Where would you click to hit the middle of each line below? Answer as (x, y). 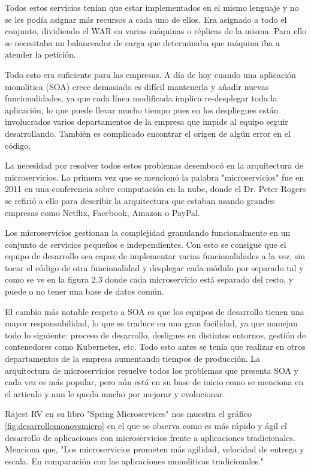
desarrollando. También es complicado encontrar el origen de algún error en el (148, 133)
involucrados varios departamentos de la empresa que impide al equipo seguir (147, 121)
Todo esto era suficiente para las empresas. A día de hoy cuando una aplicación (150, 74)
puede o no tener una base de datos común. (84, 291)
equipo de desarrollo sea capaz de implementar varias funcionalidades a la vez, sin (155, 256)
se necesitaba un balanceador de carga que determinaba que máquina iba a (142, 42)
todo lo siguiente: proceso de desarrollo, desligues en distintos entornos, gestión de (155, 334)
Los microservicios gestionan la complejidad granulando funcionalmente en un (148, 232)
